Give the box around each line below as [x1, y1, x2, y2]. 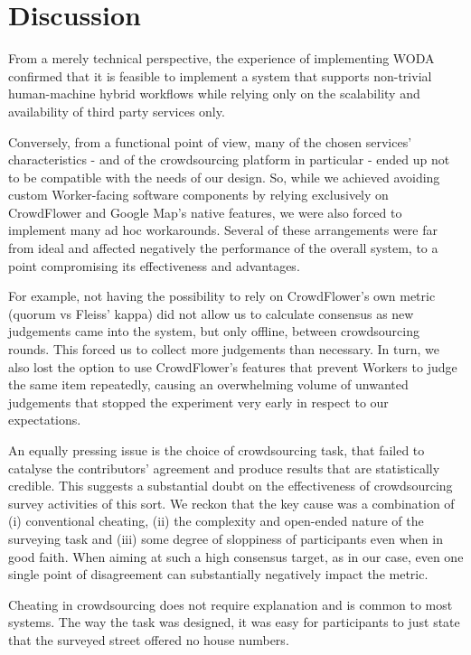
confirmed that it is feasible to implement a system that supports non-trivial [8, 66, 432, 85]
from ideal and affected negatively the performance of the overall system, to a [8, 239, 438, 257]
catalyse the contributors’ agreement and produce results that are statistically [8, 458, 440, 477]
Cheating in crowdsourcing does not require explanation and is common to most [8, 594, 453, 613]
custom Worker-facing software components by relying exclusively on [8, 185, 389, 204]
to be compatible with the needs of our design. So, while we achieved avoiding [8, 167, 440, 186]
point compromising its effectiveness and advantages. [8, 256, 300, 275]
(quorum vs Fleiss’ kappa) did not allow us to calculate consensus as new [8, 304, 414, 323]
